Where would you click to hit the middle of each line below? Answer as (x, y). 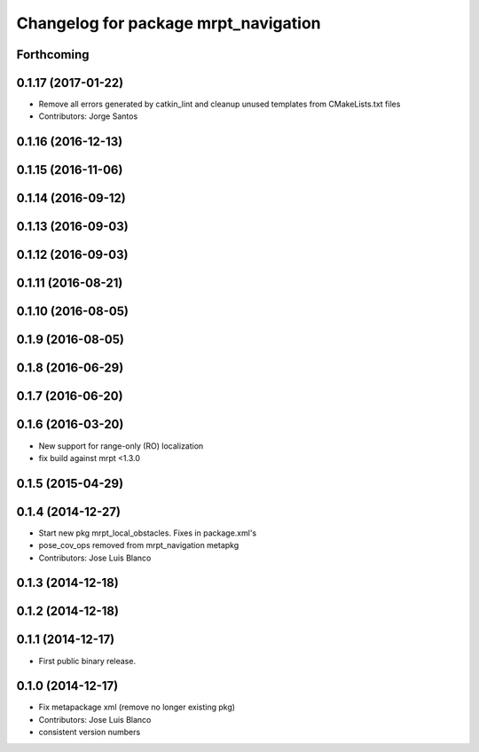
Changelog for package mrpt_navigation (169, 23)
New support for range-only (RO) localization (121, 446)
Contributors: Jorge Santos (88, 116)
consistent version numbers (90, 732)
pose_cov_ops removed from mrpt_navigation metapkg (139, 545)
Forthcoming (53, 55)
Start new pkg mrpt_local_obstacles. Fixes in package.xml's (148, 533)
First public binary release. (87, 661)
